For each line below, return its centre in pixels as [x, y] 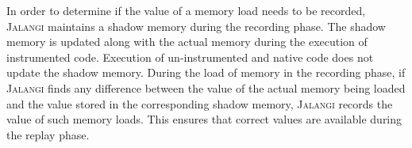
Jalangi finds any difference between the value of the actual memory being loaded [206, 87]
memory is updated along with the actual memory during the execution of [187, 42]
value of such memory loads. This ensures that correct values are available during [204, 119]
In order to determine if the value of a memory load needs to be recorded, [186, 10]
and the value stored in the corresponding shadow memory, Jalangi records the [200, 103]
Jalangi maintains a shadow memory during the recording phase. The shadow [196, 26]
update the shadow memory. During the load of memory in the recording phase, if [206, 72]
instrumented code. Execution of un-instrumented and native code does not [190, 57]
